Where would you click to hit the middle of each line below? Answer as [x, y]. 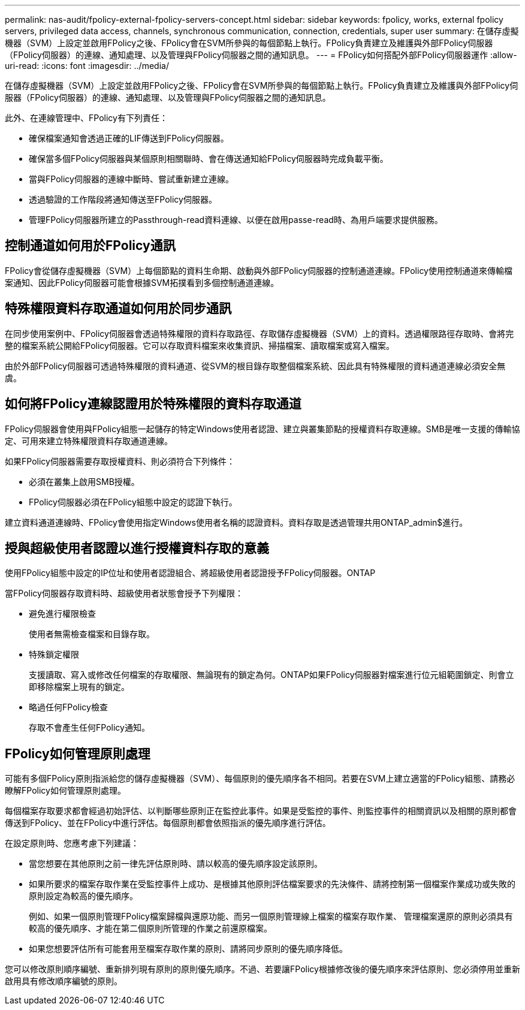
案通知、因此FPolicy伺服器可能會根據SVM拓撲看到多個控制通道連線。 [142, 282]
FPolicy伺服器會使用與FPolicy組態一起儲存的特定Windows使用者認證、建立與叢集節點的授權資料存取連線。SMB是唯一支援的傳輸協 [262, 429]
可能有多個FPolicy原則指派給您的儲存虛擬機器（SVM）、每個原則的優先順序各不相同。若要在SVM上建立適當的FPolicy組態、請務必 [260, 779]
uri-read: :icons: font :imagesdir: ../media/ [87, 66]
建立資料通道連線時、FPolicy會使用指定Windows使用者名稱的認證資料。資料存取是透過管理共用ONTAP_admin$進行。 [236, 522]
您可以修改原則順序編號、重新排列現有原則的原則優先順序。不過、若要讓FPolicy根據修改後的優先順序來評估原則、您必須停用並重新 [262, 969]
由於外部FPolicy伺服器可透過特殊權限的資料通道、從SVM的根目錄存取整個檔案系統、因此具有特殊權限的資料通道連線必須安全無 [255, 366]
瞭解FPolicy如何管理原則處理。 [65, 791]
